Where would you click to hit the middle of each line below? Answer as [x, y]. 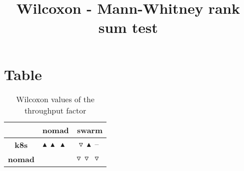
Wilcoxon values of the [55, 99]
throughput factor [55, 110]
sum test [128, 27]
